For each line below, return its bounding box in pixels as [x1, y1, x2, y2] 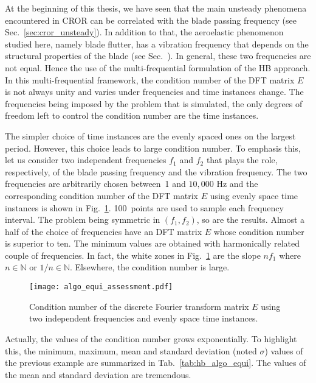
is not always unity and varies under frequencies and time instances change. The [5, 85, 304, 98]
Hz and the [216, 177, 258, 190]
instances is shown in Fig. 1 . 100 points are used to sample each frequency [5, 201, 284, 214]
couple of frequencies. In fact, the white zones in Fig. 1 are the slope [5, 248, 261, 261]
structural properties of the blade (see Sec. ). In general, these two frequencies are [5, 49, 311, 62]
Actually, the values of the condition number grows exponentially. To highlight [5, 332, 297, 345]
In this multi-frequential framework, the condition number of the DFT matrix [5, 73, 295, 86]
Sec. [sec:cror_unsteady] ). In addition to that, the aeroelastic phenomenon [5, 26, 284, 38]
